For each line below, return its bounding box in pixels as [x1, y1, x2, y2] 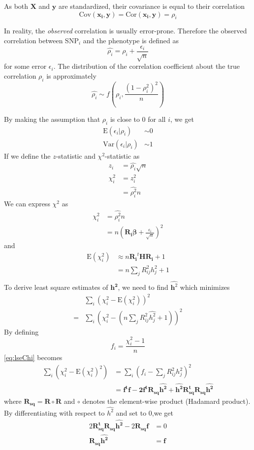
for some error [4, 61, 47, 71]
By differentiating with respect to [4, 407, 105, 418]
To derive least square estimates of [4, 282, 108, 292]
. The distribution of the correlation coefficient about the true [53, 61, 240, 71]
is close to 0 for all [110, 113, 166, 124]
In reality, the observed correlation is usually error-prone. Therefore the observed [4, 26, 247, 36]
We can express [4, 198, 50, 209]
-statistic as [105, 150, 140, 161]
